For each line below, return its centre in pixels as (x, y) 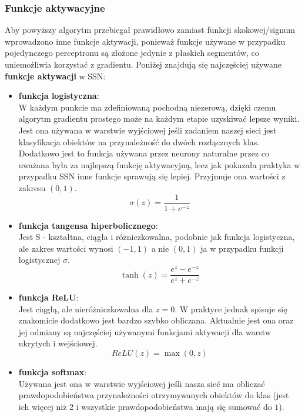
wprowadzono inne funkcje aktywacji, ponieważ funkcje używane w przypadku (145, 41)
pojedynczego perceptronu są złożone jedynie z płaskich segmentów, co (132, 53)
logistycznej (39, 260)
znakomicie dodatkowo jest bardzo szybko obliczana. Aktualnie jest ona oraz (156, 320)
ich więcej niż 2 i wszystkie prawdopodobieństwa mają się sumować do (145, 406)
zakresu (32, 187)
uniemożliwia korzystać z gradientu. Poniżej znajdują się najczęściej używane (143, 64)
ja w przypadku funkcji (242, 248)
